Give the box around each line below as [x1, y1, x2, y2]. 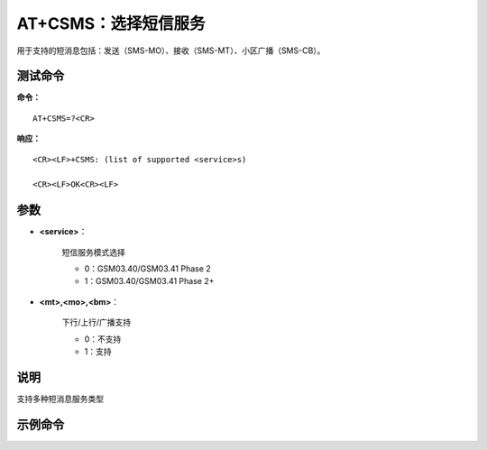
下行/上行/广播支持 [61, 317, 132, 328]
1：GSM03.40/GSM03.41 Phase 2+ [84, 276, 215, 287]
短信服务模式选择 [61, 246, 125, 257]
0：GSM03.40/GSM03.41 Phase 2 [84, 263, 211, 274]
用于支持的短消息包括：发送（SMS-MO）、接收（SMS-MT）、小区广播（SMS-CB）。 [16, 45, 326, 56]
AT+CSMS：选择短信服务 [16, 14, 207, 33]
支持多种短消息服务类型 [16, 393, 104, 404]
